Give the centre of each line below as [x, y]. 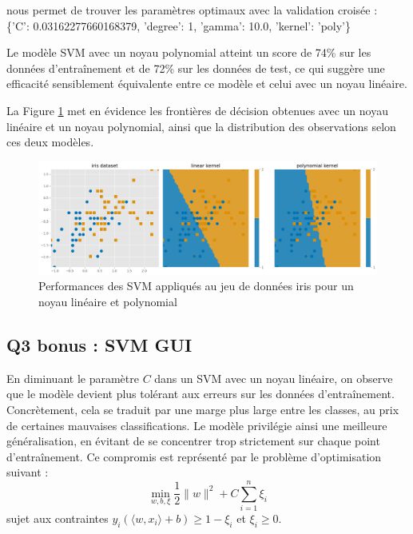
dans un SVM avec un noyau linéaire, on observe [274, 378]
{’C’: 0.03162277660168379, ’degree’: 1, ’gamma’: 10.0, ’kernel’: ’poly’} [179, 25]
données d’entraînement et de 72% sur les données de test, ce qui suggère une [196, 68]
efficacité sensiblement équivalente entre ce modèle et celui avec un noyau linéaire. [207, 84]
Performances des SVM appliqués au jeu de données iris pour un [196, 286]
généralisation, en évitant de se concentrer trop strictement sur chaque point [193, 441]
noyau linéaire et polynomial [108, 301]
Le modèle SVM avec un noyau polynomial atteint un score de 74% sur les [189, 52]
